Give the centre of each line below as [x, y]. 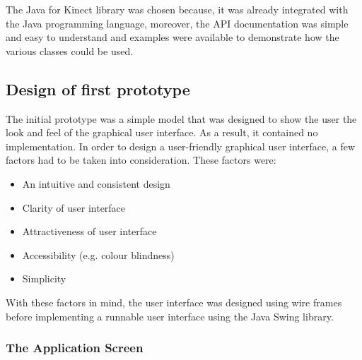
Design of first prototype [98, 89]
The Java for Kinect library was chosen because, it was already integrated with [177, 9]
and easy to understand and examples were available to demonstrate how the [173, 37]
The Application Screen [75, 348]
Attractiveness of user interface [89, 231]
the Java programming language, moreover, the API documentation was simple [177, 23]
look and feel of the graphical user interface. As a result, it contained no [162, 132]
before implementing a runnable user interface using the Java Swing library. [170, 316]
